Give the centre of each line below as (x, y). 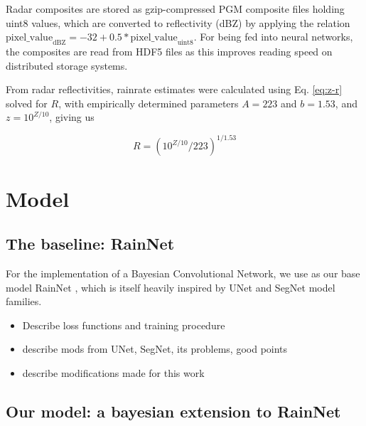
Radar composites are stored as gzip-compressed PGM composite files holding (175, 9)
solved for (27, 103)
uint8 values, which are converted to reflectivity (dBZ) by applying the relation (178, 22)
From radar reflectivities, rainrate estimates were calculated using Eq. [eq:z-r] (174, 89)
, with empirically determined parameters (149, 103)
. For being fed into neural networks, (273, 37)
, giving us (72, 117)
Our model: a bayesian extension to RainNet (173, 411)
